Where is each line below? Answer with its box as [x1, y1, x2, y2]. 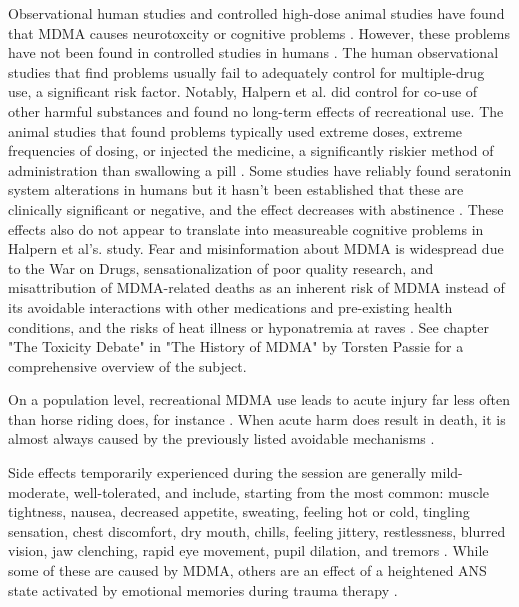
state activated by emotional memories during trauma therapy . [8, 579, 398, 600]
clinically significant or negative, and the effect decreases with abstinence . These [8, 198, 504, 219]
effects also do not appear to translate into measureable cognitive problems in [8, 218, 484, 239]
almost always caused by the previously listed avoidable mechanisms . [8, 428, 435, 449]
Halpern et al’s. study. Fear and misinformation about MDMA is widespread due [8, 238, 504, 259]
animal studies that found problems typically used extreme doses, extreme [8, 120, 463, 141]
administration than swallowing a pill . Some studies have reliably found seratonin [8, 159, 512, 180]
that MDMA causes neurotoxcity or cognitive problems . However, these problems [8, 22, 511, 43]
